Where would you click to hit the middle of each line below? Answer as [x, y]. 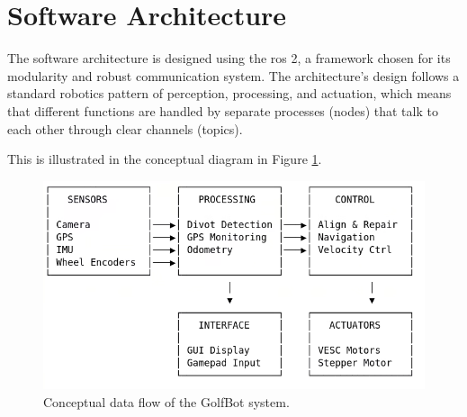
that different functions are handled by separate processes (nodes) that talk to [223, 110]
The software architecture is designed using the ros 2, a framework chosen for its [229, 58]
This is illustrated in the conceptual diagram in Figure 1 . [165, 159]
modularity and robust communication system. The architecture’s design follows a [233, 75]
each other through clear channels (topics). [125, 128]
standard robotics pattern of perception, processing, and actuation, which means [229, 93]
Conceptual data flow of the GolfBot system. [166, 402]
